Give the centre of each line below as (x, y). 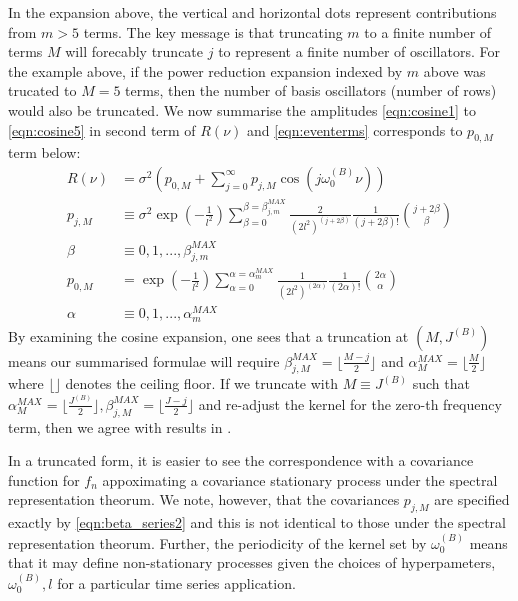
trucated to (42, 90)
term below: (44, 152)
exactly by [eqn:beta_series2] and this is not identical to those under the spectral (257, 522)
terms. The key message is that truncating (213, 31)
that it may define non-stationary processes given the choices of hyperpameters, (252, 562)
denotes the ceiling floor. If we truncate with (201, 383)
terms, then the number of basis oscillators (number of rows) (311, 90)
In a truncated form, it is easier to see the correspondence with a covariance (241, 460)
